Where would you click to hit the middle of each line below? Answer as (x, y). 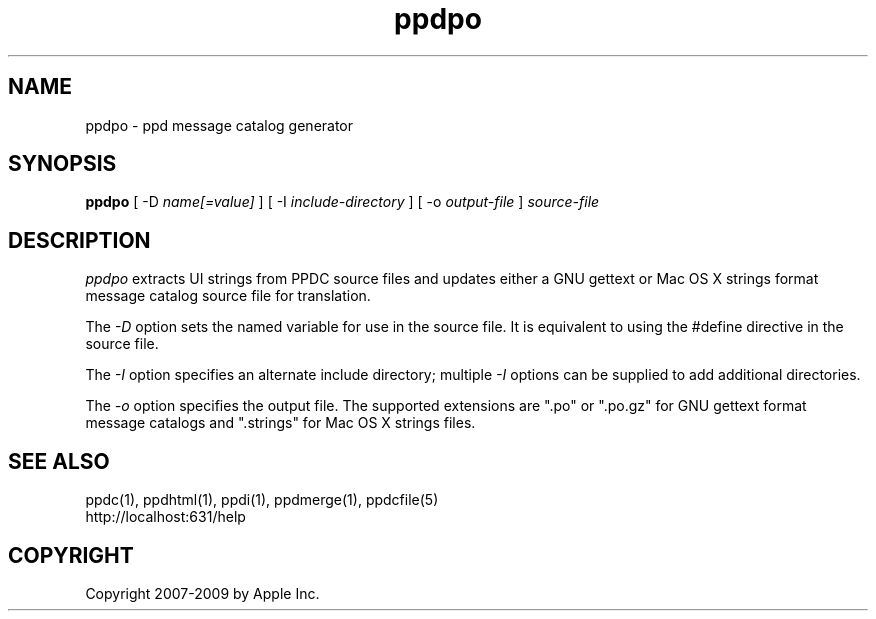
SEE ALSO (59, 461)
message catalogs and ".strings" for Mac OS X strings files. (280, 423)
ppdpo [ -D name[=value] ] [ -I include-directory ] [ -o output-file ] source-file (342, 202)
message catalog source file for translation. (228, 296)
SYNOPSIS (62, 164)
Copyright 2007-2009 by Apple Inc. (202, 593)
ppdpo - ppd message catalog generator (219, 125)
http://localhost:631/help (165, 517)
